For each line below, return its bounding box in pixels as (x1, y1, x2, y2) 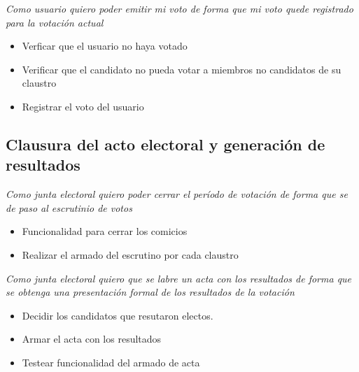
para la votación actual (6, 15, 104, 29)
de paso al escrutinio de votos (6, 200, 132, 215)
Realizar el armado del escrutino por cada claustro (22, 247, 239, 262)
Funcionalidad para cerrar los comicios (22, 224, 188, 238)
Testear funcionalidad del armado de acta (22, 355, 200, 369)
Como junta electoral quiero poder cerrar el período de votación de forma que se (6, 187, 348, 201)
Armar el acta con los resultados (22, 331, 162, 346)
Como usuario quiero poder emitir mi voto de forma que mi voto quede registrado (6, 1, 353, 15)
